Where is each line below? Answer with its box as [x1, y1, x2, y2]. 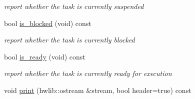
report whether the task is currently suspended [4, 1, 144, 11]
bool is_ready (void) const [4, 51, 85, 61]
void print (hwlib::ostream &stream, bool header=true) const [4, 84, 191, 95]
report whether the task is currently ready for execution [4, 68, 172, 78]
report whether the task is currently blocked [4, 34, 135, 45]
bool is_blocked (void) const [4, 17, 91, 28]
